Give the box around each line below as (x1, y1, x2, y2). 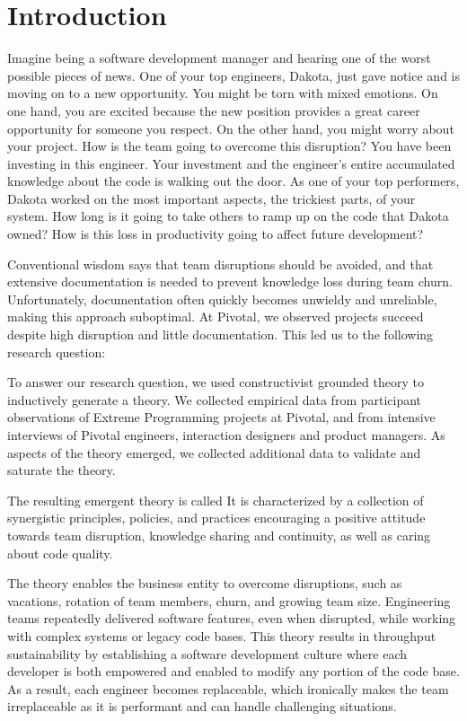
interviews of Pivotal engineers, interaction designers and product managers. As (7, 426, 445, 444)
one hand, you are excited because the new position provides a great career (7, 101, 420, 119)
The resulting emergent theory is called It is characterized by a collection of (7, 490, 424, 509)
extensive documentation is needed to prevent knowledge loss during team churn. (7, 272, 453, 291)
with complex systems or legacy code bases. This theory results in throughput (7, 626, 436, 645)
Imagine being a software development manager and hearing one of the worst (7, 48, 431, 67)
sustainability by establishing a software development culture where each (7, 644, 407, 663)
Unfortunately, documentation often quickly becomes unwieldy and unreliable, (7, 289, 437, 308)
